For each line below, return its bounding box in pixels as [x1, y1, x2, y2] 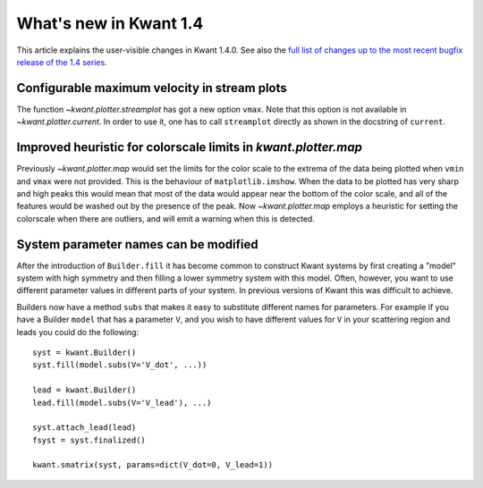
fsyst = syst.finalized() [32, 434, 147, 445]
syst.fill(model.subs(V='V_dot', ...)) [32, 360, 208, 370]
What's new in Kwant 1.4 [16, 13, 204, 33]
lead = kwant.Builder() [32, 385, 137, 395]
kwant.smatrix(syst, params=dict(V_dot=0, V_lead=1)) [32, 460, 273, 470]
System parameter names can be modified [16, 237, 258, 252]
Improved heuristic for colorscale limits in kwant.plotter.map [16, 139, 362, 156]
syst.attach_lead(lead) [32, 423, 137, 433]
